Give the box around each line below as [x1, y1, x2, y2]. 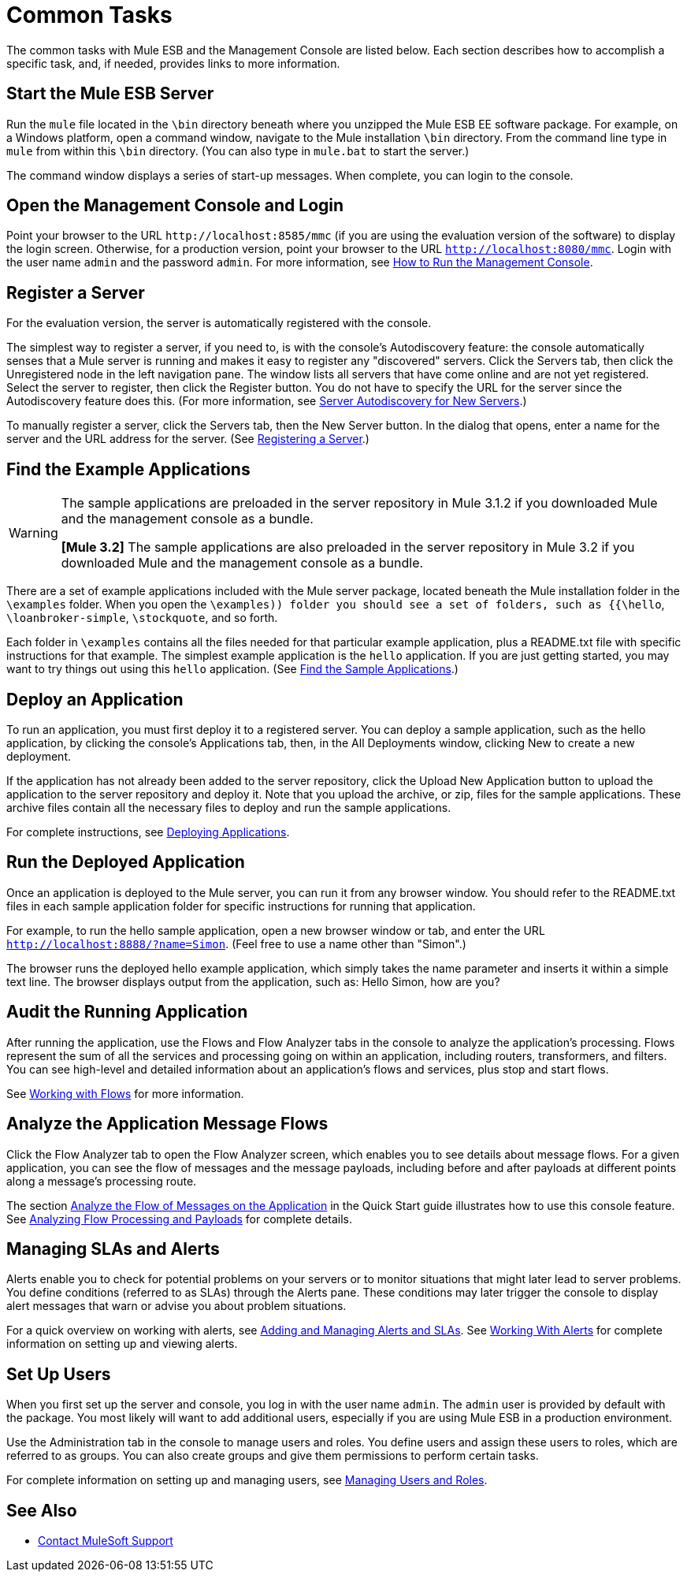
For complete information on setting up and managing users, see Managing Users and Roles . [6, 1473, 488, 1487]
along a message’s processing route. [6, 1174, 197, 1188]
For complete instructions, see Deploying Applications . [6, 824, 290, 839]
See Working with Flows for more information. [6, 1086, 244, 1100]
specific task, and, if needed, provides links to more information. [6, 56, 340, 70]
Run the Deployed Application [6, 852, 245, 873]
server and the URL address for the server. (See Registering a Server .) [6, 432, 369, 446]
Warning [9, 525, 58, 542]
